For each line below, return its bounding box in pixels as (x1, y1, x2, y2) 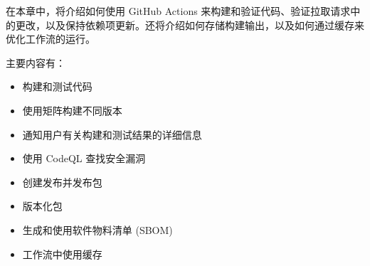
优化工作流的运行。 (6, 31, 95, 46)
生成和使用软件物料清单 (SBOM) (22, 222, 173, 237)
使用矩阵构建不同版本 (22, 102, 122, 117)
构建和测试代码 (22, 79, 92, 94)
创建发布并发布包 (22, 174, 102, 189)
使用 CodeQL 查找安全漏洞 (22, 151, 146, 166)
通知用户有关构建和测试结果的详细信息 (22, 127, 202, 142)
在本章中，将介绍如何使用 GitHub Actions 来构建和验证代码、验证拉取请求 (6, 4, 351, 18)
